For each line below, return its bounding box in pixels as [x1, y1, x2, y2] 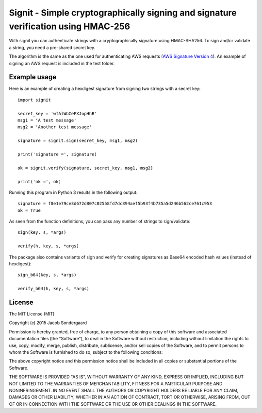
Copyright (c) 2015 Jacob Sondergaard [9, 320, 87, 326]
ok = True [17, 207, 41, 213]
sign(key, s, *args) [17, 230, 66, 235]
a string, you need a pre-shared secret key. [9, 44, 96, 51]
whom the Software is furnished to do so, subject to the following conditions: [9, 349, 163, 355]
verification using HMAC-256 [9, 21, 131, 32]
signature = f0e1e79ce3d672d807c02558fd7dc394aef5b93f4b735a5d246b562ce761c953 [17, 201, 212, 206]
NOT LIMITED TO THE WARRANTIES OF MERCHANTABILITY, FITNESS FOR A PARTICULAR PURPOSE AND [9, 380, 223, 386]
